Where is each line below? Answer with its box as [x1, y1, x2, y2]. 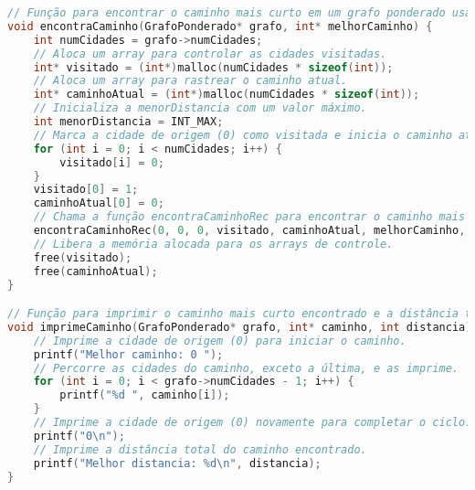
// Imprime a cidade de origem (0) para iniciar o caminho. [33, 334, 406, 347]
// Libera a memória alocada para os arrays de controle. [33, 237, 394, 250]
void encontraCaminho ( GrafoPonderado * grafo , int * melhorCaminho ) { [7, 19, 433, 33]
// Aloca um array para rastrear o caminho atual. [33, 74, 348, 88]
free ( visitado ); [33, 250, 132, 264]
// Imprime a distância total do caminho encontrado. [33, 442, 367, 456]
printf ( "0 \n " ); [33, 429, 125, 442]
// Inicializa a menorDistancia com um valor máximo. [33, 101, 367, 115]
